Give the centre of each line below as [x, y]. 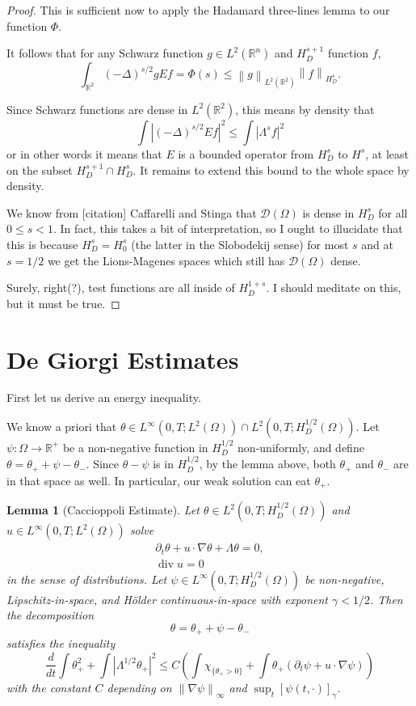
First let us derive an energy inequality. [104, 397]
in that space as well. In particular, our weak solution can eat [159, 480]
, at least [387, 153]
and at [377, 244]
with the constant [49, 687]
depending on [139, 687]
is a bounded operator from [246, 153]
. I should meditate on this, [334, 287]
